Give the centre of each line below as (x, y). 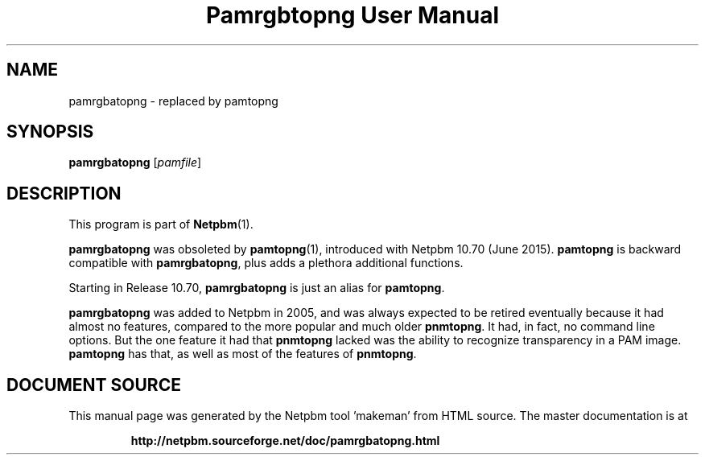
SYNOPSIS (50, 132)
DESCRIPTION (64, 193)
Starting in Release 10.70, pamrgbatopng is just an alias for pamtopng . (257, 288)
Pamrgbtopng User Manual (352, 15)
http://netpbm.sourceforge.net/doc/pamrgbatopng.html (285, 441)
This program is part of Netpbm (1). (161, 224)
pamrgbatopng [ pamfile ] (135, 163)
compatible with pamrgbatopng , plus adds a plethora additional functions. (266, 263)
